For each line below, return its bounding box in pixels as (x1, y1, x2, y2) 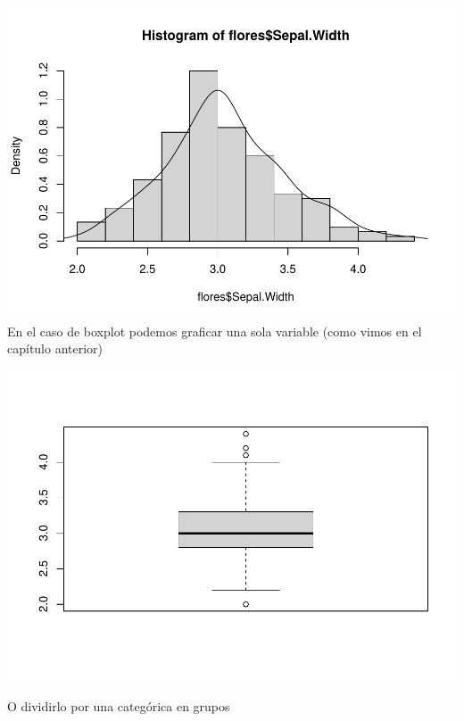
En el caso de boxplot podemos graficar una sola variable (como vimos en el (7, 321, 422, 340)
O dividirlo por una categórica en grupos (7, 697, 230, 716)
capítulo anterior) (7, 339, 104, 358)
